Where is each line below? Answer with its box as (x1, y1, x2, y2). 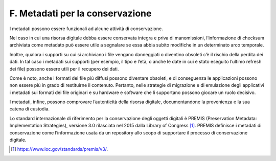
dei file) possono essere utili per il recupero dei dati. (9, 65, 119, 72)
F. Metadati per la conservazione (9, 8, 152, 19)
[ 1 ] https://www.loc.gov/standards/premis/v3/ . (11, 146, 108, 152)
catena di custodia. (9, 106, 50, 112)
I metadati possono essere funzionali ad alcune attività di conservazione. (9, 26, 163, 32)
